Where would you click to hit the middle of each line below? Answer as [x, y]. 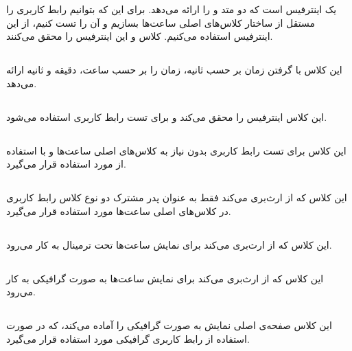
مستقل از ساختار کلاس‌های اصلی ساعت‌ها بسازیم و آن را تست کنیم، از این [161, 22]
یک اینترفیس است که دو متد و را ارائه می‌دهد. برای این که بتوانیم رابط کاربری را [172, 9]
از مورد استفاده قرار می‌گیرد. [66, 164]
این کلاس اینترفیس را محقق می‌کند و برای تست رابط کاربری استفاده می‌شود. [167, 116]
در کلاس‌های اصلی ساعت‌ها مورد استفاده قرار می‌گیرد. [119, 211]
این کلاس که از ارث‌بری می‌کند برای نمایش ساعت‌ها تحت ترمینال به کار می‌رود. [169, 244]
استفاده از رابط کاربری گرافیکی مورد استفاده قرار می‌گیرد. [128, 339]
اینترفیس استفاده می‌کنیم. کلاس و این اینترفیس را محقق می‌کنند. [140, 36]
